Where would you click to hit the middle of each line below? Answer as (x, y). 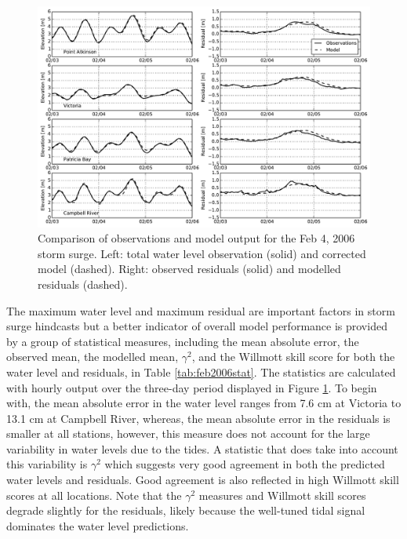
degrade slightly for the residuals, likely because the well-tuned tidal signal (186, 510)
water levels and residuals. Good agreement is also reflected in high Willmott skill (203, 480)
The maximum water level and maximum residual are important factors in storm (201, 310)
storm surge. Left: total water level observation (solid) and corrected (202, 253)
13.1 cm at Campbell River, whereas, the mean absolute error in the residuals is (198, 418)
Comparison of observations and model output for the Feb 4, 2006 (196, 238)
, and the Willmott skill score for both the (293, 357)
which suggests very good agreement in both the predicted (245, 464)
